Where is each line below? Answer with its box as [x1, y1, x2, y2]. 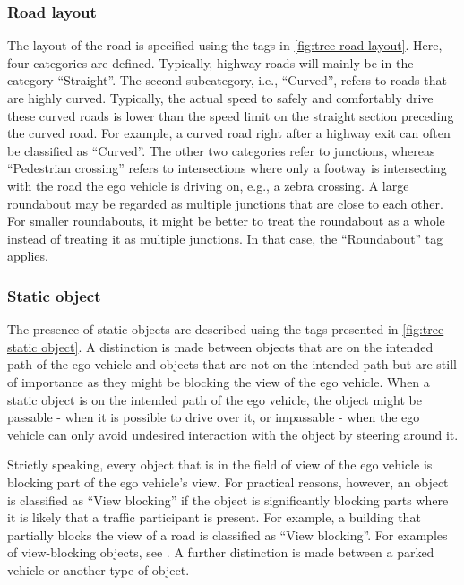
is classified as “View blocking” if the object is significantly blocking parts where [7, 490, 449, 509]
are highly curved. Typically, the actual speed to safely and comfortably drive [7, 89, 434, 107]
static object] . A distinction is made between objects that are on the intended [7, 337, 434, 356]
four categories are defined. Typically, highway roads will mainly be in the [7, 53, 414, 72]
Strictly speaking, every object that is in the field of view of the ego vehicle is [7, 455, 433, 474]
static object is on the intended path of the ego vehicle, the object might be [7, 390, 422, 409]
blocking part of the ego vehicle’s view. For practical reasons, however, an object [7, 472, 449, 491]
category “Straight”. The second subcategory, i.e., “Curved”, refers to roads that [7, 71, 447, 90]
